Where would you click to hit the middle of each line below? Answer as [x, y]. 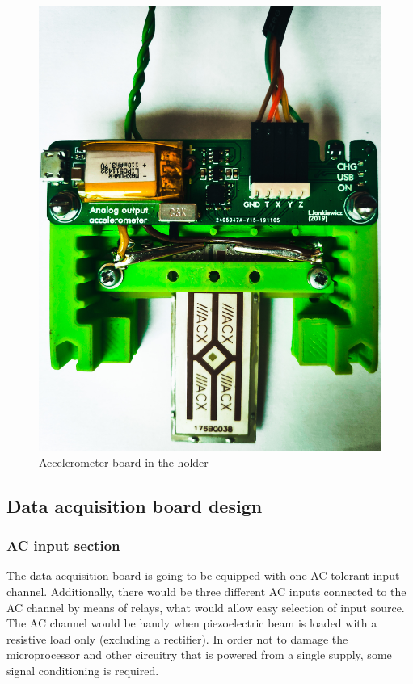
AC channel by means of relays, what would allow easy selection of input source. [206, 607]
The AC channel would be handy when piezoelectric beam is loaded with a [192, 623]
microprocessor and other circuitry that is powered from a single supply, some [199, 655]
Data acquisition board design [135, 505]
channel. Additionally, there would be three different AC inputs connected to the [206, 592]
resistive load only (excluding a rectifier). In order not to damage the [177, 638]
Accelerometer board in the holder [124, 462]
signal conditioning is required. [83, 671]
